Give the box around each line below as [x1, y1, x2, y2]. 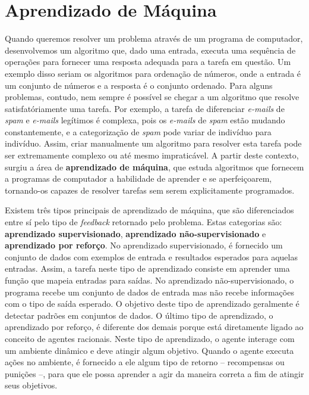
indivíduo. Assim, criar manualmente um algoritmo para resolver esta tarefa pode [5, 137, 302, 150]
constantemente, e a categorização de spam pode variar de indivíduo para [5, 125, 272, 138]
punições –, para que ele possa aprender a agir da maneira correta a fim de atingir [5, 367, 304, 380]
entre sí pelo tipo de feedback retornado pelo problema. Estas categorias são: [5, 216, 282, 228]
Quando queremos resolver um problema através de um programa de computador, [5, 32, 303, 45]
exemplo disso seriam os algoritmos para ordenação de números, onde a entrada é [5, 67, 301, 79]
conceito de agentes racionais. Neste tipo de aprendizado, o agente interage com [5, 332, 295, 344]
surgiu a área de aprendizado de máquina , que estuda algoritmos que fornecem [5, 160, 304, 173]
